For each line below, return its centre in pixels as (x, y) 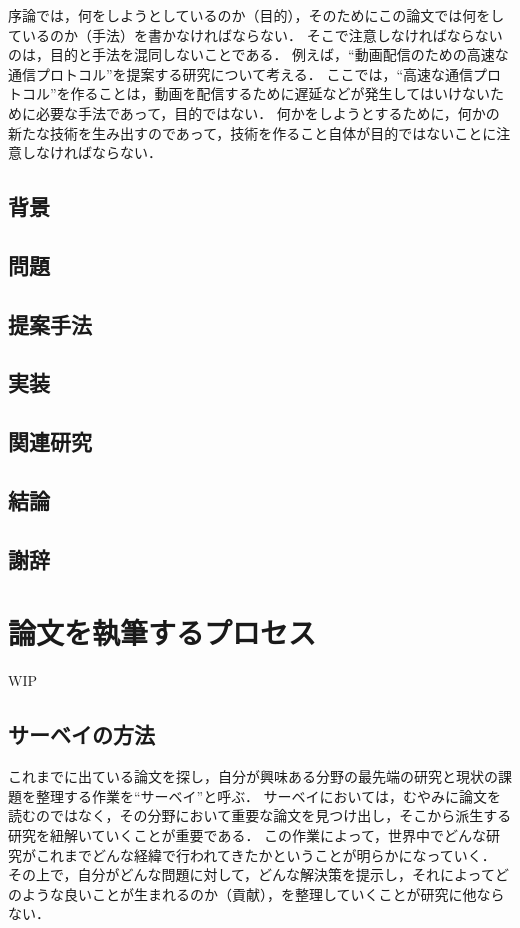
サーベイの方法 (81, 734)
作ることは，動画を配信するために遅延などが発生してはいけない (280, 93)
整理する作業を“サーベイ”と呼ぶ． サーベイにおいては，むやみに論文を (268, 795)
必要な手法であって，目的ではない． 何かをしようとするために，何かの (267, 112)
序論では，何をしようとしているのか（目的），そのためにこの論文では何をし (256, 15)
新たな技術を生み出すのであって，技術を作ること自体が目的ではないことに (252, 132)
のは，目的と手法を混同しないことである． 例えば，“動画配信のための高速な (258, 54)
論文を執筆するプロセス (162, 632)
